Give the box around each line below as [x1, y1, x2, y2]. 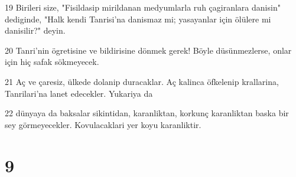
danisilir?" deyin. [5, 24, 66, 37]
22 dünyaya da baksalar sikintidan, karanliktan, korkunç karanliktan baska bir [5, 107, 289, 119]
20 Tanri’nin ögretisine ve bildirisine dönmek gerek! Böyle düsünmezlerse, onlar [5, 44, 292, 56]
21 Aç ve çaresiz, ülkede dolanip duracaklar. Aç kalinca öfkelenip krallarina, [5, 75, 279, 87]
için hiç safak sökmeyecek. [5, 55, 99, 68]
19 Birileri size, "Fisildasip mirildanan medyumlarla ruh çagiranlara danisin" [5, 1, 281, 13]
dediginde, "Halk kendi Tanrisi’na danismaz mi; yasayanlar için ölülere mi [5, 12, 271, 25]
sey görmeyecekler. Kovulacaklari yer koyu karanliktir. [5, 118, 201, 130]
